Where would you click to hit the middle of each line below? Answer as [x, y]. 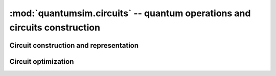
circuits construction [55, 27]
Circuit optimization [42, 62]
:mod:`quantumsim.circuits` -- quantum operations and [130, 13]
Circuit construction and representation [74, 45]
